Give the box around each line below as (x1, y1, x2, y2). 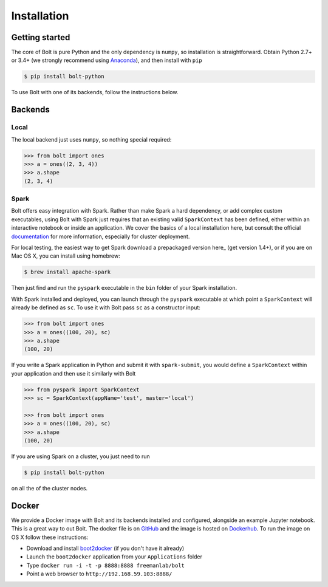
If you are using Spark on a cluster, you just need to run (11, 453, 150, 460)
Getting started (11, 32, 70, 43)
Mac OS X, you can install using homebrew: (11, 252, 121, 259)
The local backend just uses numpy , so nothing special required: (11, 136, 172, 143)
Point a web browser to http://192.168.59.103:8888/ (26, 570, 173, 577)
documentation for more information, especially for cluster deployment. (11, 233, 190, 240)
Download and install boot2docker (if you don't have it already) (26, 544, 185, 552)
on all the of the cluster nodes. (11, 484, 88, 492)
